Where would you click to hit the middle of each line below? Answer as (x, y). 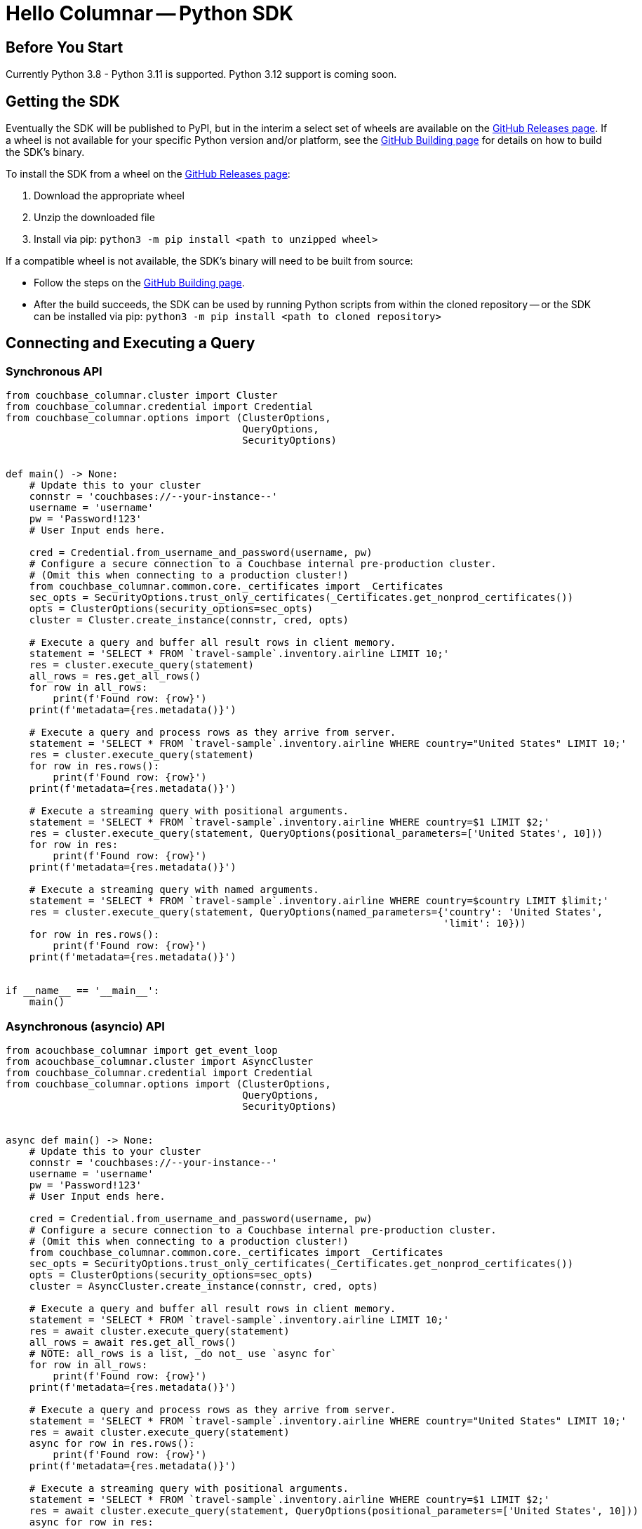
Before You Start (65, 47)
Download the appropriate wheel (109, 196)
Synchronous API (54, 371)
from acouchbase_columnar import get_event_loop (142, 1050)
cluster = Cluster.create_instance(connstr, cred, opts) (189, 620)
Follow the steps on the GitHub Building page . (139, 283)
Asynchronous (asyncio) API (85, 1026)
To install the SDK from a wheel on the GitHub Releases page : (148, 174)
